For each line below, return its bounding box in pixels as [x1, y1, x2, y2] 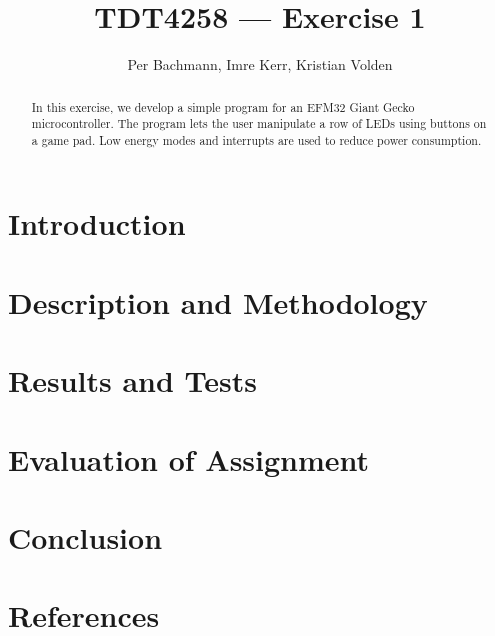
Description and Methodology [8, 281, 428, 322]
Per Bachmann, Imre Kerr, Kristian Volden [127, 54, 393, 75]
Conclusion [8, 516, 163, 557]
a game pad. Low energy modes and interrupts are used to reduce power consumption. [31, 131, 482, 148]
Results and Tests [8, 360, 257, 401]
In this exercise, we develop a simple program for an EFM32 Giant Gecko [31, 98, 415, 115]
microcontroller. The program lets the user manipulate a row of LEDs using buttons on [31, 115, 487, 132]
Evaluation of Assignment [8, 438, 370, 479]
